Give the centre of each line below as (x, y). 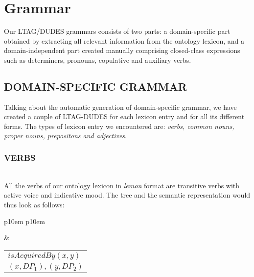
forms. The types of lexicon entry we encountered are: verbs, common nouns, (119, 126)
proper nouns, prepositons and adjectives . (65, 136)
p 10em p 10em (25, 221)
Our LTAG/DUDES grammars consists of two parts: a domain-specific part (117, 31)
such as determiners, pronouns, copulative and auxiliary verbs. (98, 60)
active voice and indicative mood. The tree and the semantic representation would (127, 195)
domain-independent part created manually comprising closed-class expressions (122, 50)
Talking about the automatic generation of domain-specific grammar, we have (120, 107)
